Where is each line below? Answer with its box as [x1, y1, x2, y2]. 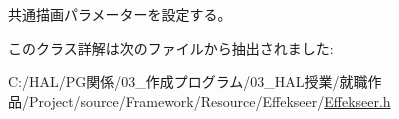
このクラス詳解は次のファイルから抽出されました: [8, 37, 334, 58]
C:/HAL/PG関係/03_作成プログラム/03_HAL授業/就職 [8, 71, 368, 92]
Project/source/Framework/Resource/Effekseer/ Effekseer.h [28, 90, 391, 111]
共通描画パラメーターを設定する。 [8, 4, 232, 24]
